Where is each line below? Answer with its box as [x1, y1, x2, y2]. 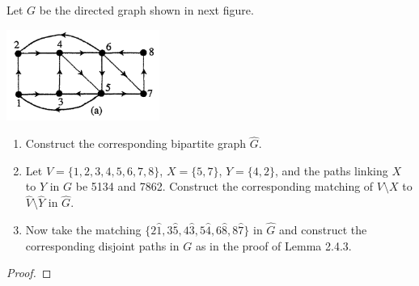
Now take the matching [25, 221, 142, 238]
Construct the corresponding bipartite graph [25, 135, 247, 152]
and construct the [279, 221, 367, 238]
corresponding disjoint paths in [25, 237, 180, 254]
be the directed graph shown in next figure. [39, 2, 254, 18]
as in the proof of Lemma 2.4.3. [195, 237, 352, 254]
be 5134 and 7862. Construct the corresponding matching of [75, 178, 374, 195]
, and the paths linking [274, 162, 388, 179]
